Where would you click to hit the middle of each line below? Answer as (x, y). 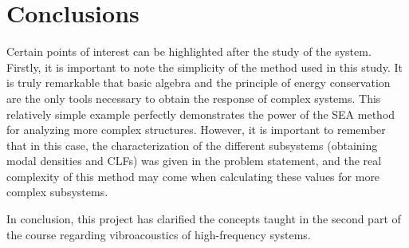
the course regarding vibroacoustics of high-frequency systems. (159, 234)
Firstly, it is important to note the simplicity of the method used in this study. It (204, 67)
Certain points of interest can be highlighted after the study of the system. (189, 51)
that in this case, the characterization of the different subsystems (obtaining (192, 145)
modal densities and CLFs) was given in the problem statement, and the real (194, 161)
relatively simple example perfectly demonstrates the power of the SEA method (201, 114)
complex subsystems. (57, 192)
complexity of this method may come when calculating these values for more (193, 176)
